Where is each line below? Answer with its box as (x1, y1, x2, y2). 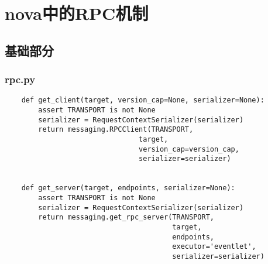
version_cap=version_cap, (139, 145, 239, 153)
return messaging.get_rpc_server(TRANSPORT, (38, 213, 214, 222)
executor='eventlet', (172, 242, 256, 251)
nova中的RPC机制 (5, 1, 149, 25)
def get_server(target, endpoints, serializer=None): (21, 184, 235, 193)
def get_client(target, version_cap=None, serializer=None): (21, 96, 264, 105)
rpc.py (5, 72, 36, 87)
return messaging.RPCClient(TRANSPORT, (38, 125, 194, 134)
